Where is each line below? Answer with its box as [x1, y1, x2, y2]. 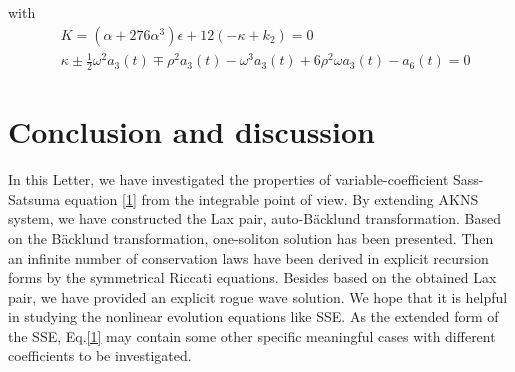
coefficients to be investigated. [8, 345, 192, 366]
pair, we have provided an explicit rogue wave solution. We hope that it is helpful [8, 286, 508, 307]
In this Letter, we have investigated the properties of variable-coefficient [8, 169, 449, 190]
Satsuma [8, 188, 61, 209]
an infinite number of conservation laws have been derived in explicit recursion [8, 247, 489, 268]
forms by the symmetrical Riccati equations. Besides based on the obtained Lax [8, 267, 497, 288]
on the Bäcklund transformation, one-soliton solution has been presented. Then [8, 227, 494, 248]
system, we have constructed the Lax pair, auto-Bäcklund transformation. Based [8, 208, 502, 229]
